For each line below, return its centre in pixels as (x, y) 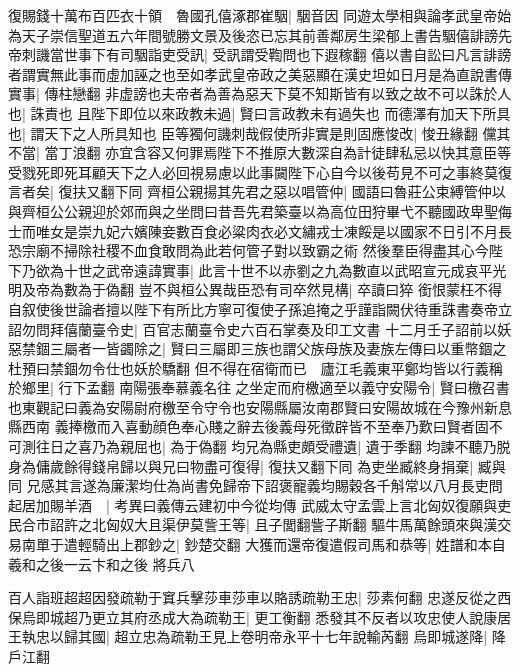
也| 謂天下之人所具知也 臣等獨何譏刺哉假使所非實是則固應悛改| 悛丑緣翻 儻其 (259, 132)
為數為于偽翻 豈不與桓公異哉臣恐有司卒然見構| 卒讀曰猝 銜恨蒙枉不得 (275, 289)
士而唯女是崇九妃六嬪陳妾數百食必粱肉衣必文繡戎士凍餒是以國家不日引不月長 (260, 230)
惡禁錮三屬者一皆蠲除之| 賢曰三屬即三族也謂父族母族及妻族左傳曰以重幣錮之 (257, 348)
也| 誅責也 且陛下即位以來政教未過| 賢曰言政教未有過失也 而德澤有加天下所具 (259, 112)
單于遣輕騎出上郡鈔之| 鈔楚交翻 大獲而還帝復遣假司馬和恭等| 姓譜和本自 (270, 544)
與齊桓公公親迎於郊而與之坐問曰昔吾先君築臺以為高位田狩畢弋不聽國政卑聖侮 (260, 210)
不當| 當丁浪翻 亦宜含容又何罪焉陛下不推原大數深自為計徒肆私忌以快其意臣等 (260, 152)
